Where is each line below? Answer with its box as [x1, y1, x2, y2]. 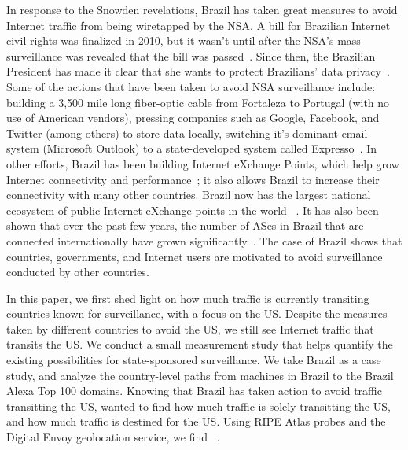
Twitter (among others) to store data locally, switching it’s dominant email [6, 124, 368, 141]
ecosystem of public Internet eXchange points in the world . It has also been [6, 201, 379, 218]
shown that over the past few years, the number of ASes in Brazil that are [6, 217, 364, 234]
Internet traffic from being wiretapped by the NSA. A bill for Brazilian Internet [6, 17, 391, 33]
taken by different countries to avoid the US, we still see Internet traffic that [6, 320, 374, 337]
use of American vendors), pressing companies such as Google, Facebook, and [6, 109, 380, 126]
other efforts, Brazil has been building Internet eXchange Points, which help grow [6, 155, 399, 172]
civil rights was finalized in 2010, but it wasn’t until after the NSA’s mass [6, 32, 361, 49]
